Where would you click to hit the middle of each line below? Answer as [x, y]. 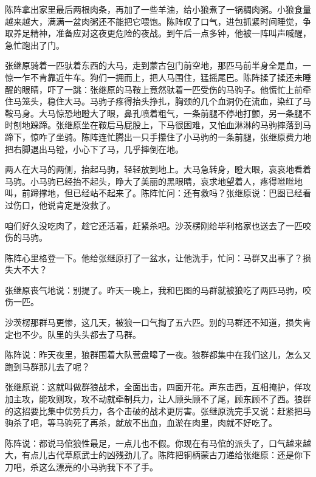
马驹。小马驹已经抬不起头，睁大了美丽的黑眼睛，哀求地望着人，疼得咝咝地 [154, 181]
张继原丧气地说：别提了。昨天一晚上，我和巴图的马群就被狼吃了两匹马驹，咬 [158, 290]
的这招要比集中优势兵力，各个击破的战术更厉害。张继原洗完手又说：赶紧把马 [158, 410]
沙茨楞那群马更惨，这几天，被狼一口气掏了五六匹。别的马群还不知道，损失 [154, 322]
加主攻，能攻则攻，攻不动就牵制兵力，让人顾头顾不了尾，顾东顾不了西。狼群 [158, 399]
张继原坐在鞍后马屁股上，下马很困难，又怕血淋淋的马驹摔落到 [179, 125]
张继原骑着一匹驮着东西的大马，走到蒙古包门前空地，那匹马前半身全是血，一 [158, 65]
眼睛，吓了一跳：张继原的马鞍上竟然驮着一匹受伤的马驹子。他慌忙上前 [162, 89]
